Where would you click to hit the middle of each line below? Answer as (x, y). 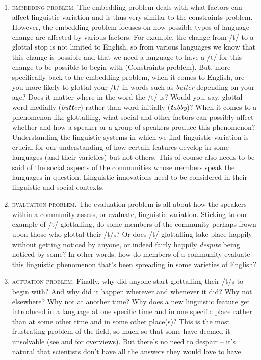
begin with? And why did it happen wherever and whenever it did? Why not (132, 291)
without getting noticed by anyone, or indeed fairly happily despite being (126, 244)
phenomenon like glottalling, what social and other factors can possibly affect (133, 117)
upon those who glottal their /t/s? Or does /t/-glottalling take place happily (132, 234)
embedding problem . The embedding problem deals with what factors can (127, 7)
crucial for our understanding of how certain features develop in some (120, 147)
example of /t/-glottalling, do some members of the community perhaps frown (134, 224)
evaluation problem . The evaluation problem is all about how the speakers (129, 204)
